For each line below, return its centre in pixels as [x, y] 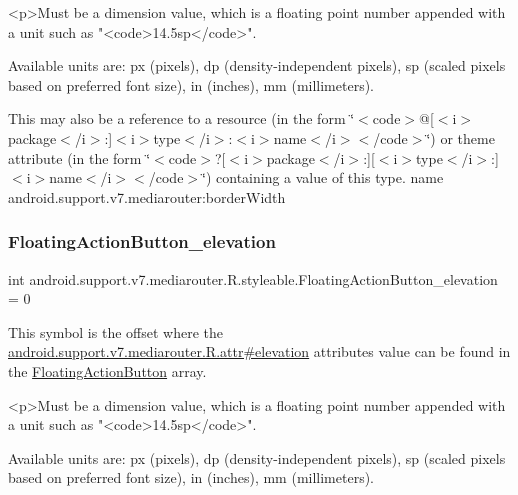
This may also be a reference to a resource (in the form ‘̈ [181, 118]
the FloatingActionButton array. [107, 370]
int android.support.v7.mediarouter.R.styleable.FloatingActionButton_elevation [253, 278]
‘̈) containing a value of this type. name [323, 177]
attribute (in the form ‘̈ [79, 157]
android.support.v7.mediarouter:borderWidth [147, 196]
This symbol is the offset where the [115, 331]
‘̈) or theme [460, 137]
